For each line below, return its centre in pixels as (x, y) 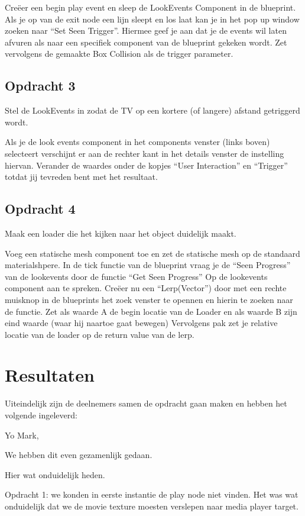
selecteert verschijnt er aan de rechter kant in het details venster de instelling (145, 153)
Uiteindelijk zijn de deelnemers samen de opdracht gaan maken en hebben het (146, 403)
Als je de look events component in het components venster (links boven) (137, 142)
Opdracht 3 (40, 86)
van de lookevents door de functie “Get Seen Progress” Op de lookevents (136, 276)
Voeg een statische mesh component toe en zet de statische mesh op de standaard (152, 253)
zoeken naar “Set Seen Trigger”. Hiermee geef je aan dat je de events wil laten (146, 30)
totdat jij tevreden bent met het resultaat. (81, 177)
